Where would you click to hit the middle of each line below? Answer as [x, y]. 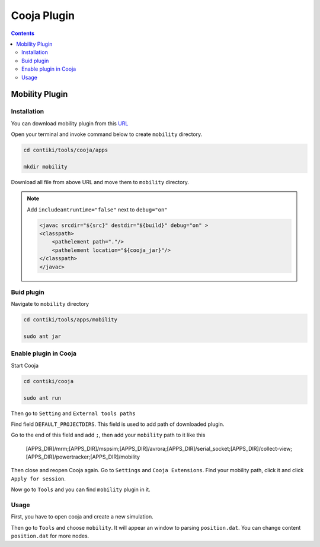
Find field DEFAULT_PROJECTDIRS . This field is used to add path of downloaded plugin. [118, 424]
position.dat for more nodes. [50, 536]
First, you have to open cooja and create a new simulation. [82, 517]
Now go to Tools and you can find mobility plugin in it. [81, 489]
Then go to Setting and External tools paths [73, 413]
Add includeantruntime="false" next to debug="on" [97, 209]
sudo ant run [42, 398]
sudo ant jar [42, 336]
